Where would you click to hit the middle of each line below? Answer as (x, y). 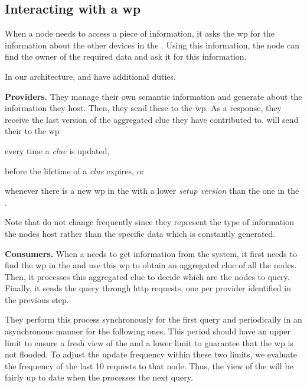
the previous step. (37, 299)
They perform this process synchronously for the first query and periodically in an (153, 319)
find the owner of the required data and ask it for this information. (126, 56)
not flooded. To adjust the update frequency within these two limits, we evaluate (151, 354)
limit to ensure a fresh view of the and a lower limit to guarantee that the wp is (149, 342)
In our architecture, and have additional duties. (90, 76)
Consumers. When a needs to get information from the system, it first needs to (151, 253)
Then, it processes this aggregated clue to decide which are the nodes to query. (147, 276)
